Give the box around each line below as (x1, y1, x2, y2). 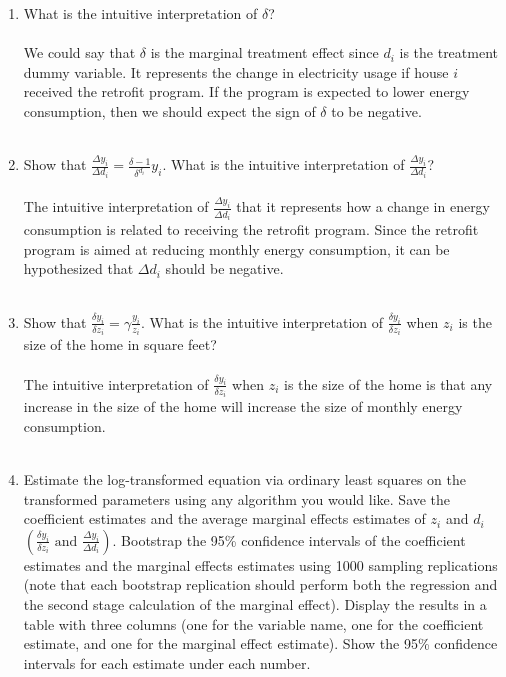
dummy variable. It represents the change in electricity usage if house (23, 61, 449, 82)
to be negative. (331, 100, 422, 121)
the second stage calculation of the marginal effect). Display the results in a (23, 594, 487, 614)
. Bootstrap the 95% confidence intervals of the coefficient (112, 529, 466, 550)
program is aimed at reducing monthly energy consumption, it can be (23, 238, 450, 259)
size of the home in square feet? (23, 334, 217, 355)
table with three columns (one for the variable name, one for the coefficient (23, 613, 484, 634)
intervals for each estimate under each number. (23, 652, 311, 673)
